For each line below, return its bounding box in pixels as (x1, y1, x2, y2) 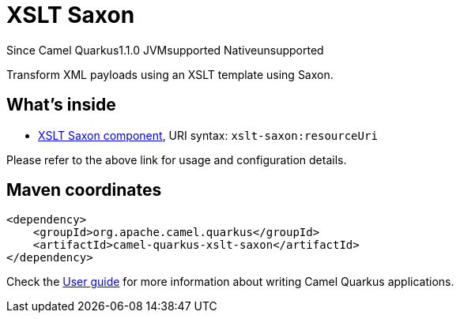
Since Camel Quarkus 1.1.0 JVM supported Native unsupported (6, 43, 324, 57)
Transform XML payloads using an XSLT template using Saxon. (6, 67, 334, 81)
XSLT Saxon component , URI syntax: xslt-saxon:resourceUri (38, 128, 378, 142)
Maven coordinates (6, 180, 162, 201)
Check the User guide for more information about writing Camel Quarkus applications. (6, 275, 454, 289)
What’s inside (6, 95, 116, 115)
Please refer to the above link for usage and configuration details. (6, 152, 347, 167)
